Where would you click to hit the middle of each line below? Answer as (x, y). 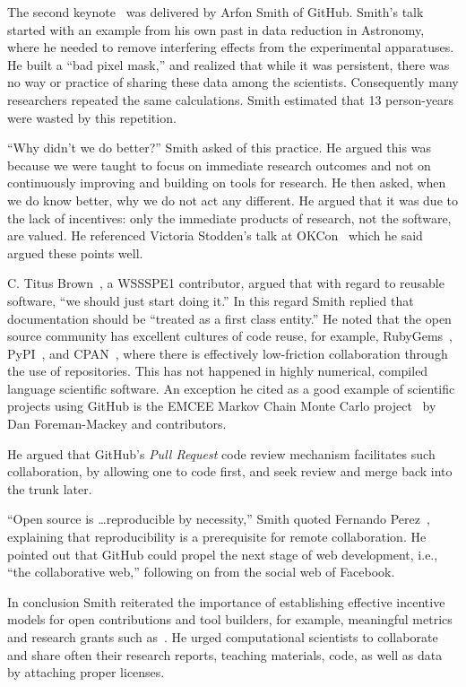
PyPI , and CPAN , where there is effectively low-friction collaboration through (228, 353)
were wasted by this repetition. (92, 117)
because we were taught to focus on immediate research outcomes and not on (219, 165)
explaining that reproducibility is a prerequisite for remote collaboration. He (217, 537)
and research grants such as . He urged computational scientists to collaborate (223, 637)
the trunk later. (50, 488)
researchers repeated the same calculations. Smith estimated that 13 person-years (231, 99)
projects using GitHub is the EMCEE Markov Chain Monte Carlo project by (222, 406)
